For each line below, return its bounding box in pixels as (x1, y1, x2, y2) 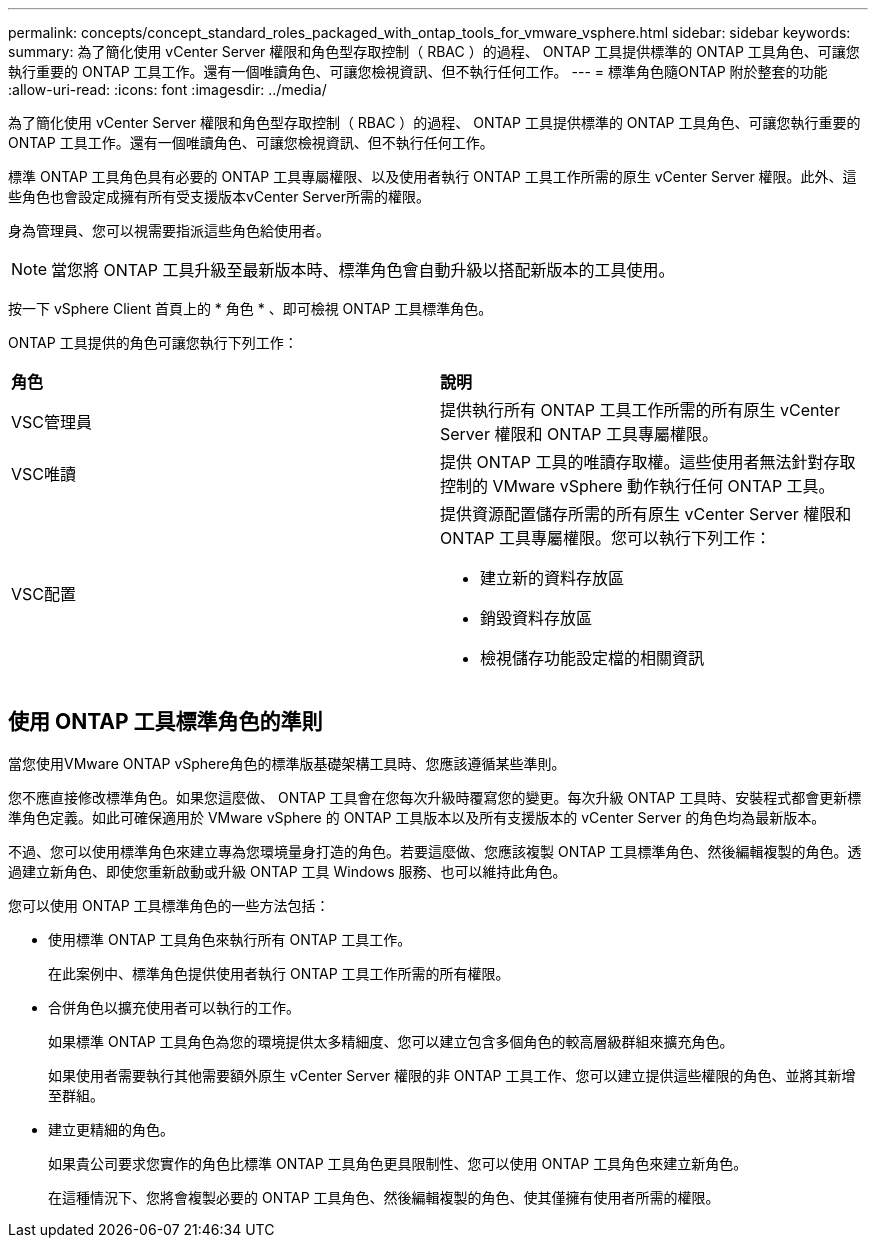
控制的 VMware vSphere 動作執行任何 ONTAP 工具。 (440, 476, 835, 496)
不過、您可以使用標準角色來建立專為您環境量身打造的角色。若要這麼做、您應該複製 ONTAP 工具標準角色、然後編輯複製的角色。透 (8, 842, 862, 860)
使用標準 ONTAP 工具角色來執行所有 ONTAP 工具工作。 (48, 930, 412, 948)
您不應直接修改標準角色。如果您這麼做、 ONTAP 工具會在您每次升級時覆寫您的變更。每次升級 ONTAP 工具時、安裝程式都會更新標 (8, 788, 862, 806)
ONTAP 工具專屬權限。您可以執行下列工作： (440, 528, 772, 548)
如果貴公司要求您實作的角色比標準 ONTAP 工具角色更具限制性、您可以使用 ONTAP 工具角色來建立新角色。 (48, 1154, 748, 1172)
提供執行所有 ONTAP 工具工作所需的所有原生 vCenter (440, 400, 840, 420)
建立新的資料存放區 (480, 568, 625, 588)
